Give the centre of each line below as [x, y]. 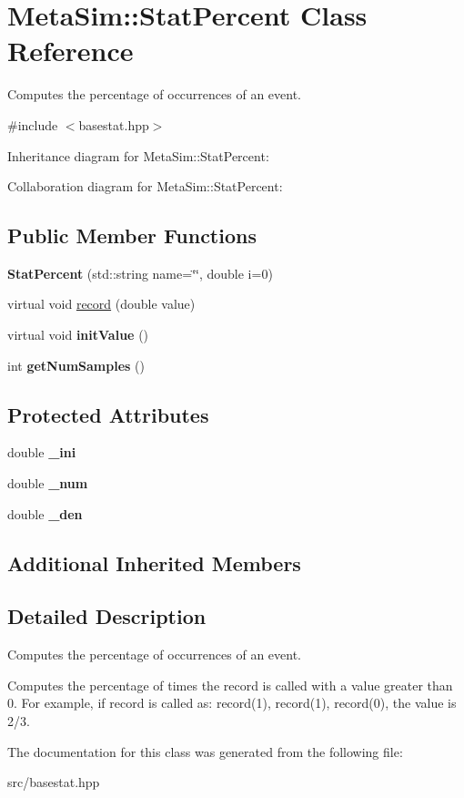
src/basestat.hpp [54, 782]
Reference [71, 51]
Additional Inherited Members [154, 563]
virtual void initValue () [78, 335]
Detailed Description [107, 616]
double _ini [42, 452]
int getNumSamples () [76, 365]
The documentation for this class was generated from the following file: [205, 751]
